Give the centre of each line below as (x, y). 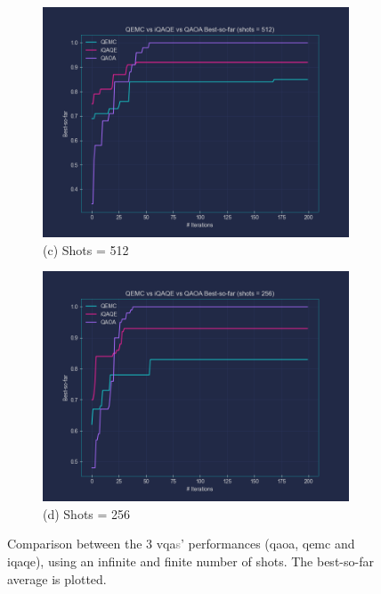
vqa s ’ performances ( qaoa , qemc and (255, 544)
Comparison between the (75, 544)
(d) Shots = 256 (87, 513)
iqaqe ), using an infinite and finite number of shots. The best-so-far (190, 561)
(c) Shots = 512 (86, 249)
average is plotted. (57, 578)
